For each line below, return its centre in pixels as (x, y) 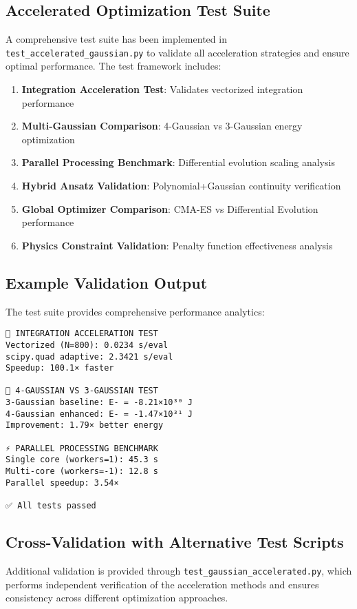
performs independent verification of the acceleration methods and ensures (162, 584)
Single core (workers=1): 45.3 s (82, 460)
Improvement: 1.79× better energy (85, 425)
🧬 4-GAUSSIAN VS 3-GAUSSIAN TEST (82, 391)
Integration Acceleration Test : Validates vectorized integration (162, 89)
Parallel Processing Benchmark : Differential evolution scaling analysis (178, 162)
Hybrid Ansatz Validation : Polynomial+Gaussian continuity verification (181, 186)
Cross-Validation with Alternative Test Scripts (175, 542)
